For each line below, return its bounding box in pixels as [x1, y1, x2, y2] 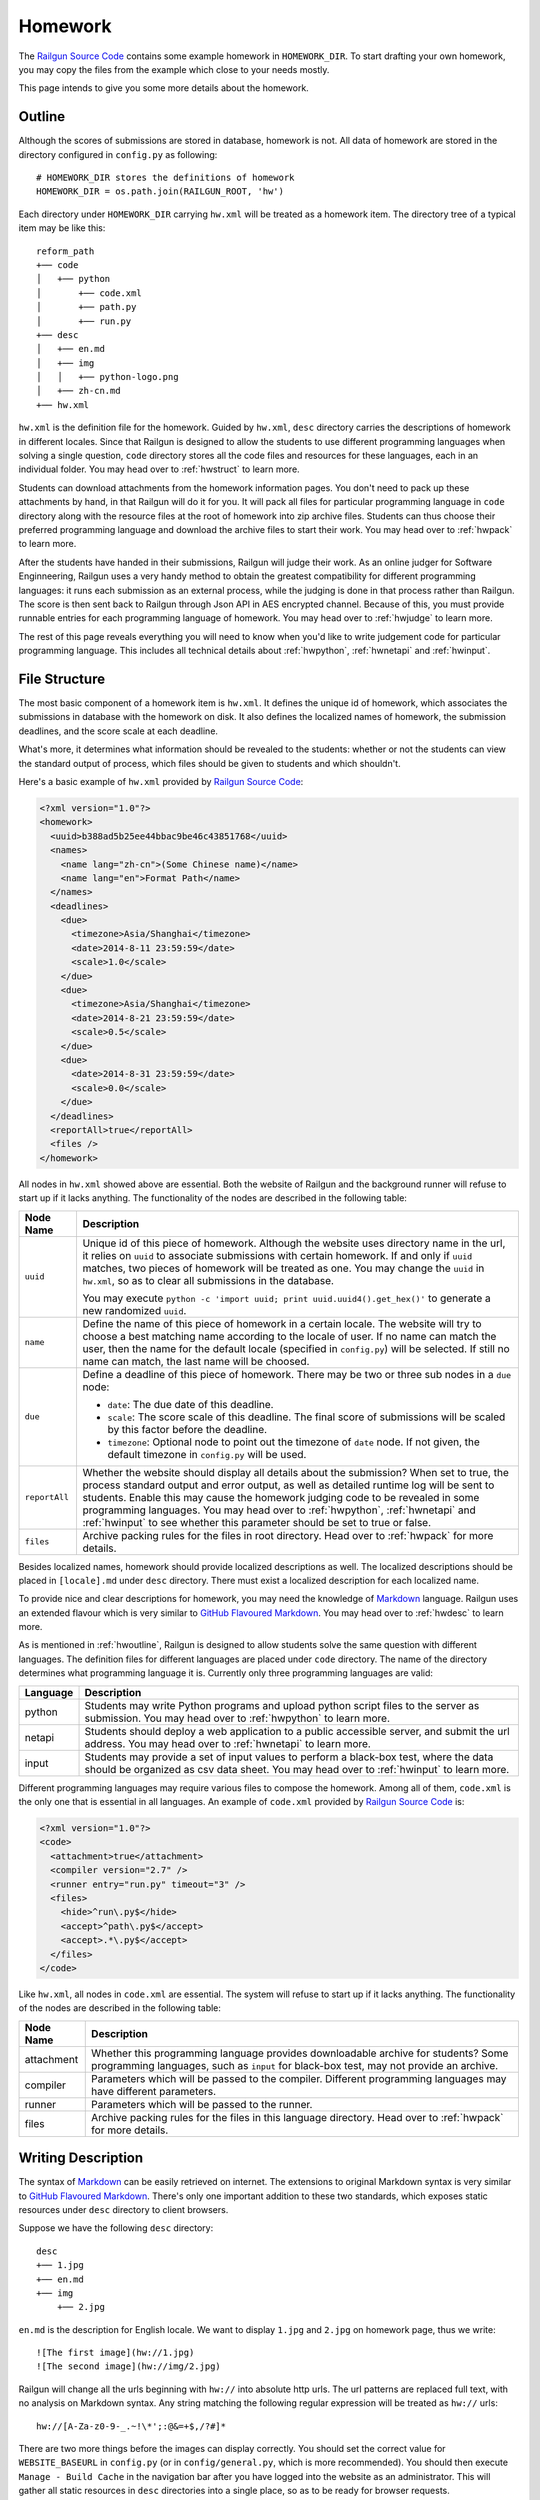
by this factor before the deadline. [107, 1422, 268, 1436]
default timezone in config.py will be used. [107, 1447, 307, 1461]
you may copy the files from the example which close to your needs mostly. [18, 63, 330, 75]
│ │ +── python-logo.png [36, 371, 179, 383]
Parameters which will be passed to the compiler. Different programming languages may [91, 2071, 507, 2085]
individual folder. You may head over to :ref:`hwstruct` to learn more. [18, 463, 300, 475]
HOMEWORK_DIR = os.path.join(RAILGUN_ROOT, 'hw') [36, 186, 285, 197]
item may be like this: [18, 222, 106, 234]
